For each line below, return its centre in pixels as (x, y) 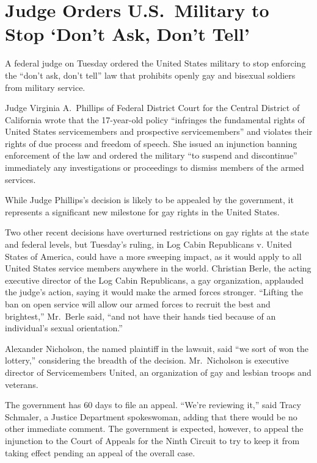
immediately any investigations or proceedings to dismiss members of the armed (155, 167)
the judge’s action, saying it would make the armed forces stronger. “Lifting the (154, 292)
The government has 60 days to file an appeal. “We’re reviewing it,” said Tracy (153, 405)
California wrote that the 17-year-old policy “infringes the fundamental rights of (155, 119)
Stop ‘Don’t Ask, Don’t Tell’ (127, 34)
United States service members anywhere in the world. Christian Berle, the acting (158, 268)
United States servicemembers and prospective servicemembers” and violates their (159, 131)
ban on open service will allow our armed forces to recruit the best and (138, 304)
